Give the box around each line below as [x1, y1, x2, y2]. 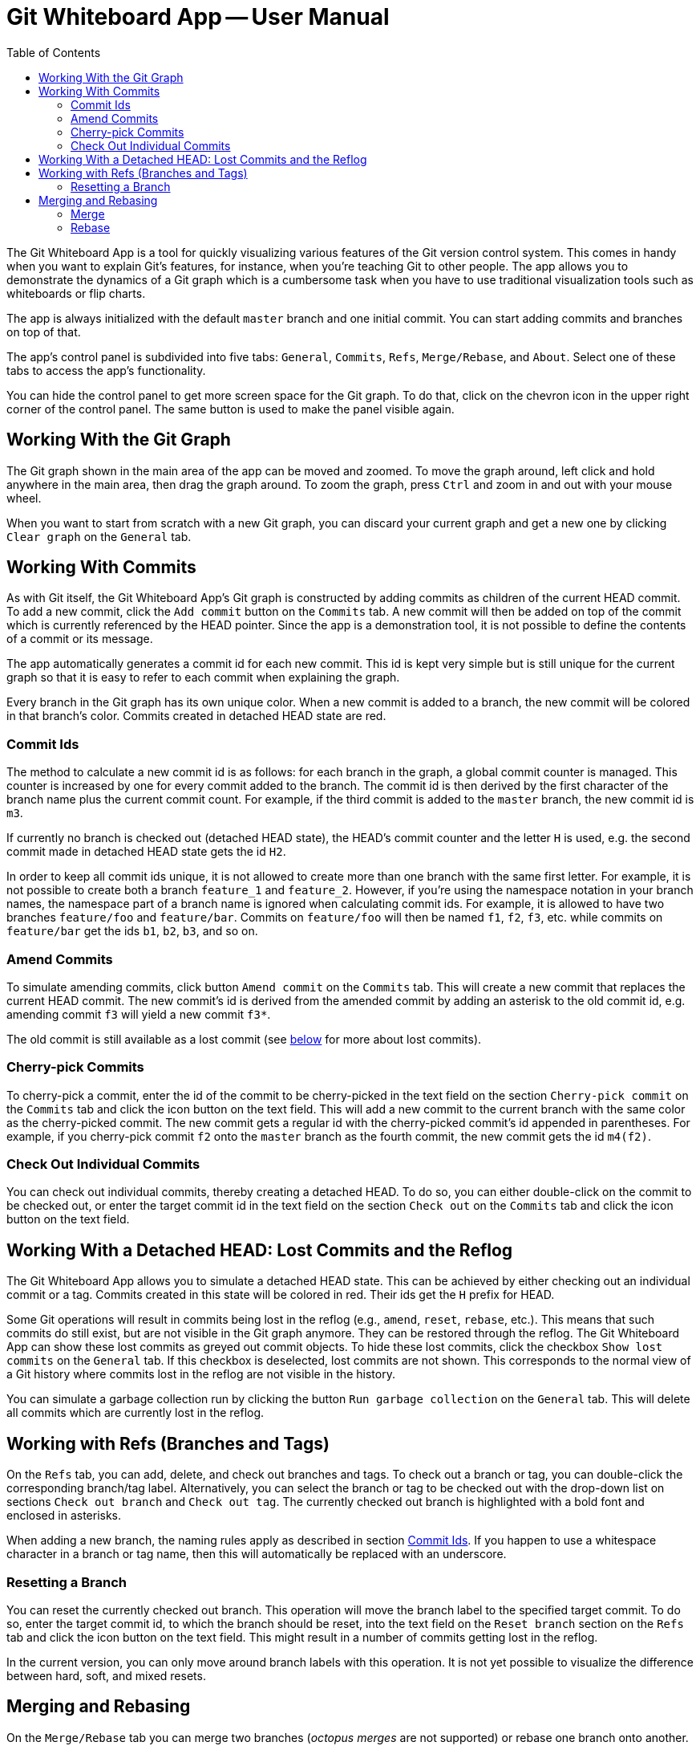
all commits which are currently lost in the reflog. [6, 1406, 265, 1420]
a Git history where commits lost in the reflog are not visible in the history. [6, 1367, 395, 1382]
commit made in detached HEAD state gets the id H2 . [6, 844, 286, 859]
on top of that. [6, 324, 81, 339]
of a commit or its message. [6, 632, 153, 646]
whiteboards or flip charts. [6, 286, 146, 300]
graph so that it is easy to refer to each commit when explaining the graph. [6, 670, 400, 685]
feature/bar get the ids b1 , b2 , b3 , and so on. [6, 924, 258, 938]
